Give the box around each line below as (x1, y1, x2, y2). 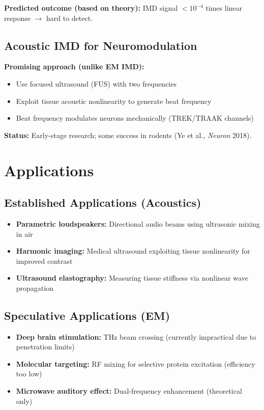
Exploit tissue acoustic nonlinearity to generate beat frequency (16, 95, 212, 106)
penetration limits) (16, 341, 75, 352)
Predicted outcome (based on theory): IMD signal (4, 3, 178, 13)
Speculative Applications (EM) (4, 307, 170, 323)
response (4, 12, 31, 23)
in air (16, 228, 33, 239)
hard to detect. (46, 12, 93, 23)
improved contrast (16, 255, 73, 266)
